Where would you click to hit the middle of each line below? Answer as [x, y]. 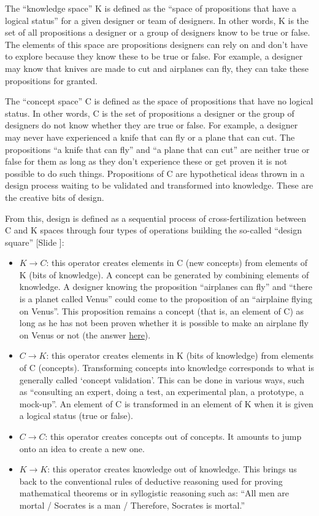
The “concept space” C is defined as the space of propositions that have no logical [159, 101]
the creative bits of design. [55, 197]
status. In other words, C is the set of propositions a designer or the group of [150, 113]
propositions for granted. [51, 80]
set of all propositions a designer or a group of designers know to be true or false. [158, 32]
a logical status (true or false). [76, 416]
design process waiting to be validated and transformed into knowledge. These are [159, 185]
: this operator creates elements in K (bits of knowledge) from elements [180, 355]
